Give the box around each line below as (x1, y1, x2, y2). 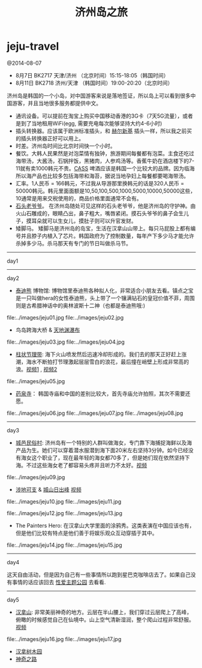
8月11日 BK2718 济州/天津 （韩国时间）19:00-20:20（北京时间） (15, 79, 173, 86)
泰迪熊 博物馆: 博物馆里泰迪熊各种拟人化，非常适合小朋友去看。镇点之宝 (15, 287, 194, 294)
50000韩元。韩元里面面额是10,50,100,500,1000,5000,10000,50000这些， (15, 187, 196, 194)
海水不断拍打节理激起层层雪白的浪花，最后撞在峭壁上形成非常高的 (26, 358, 189, 365)
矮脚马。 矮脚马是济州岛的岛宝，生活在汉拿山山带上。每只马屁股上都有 (15, 224, 191, 231)
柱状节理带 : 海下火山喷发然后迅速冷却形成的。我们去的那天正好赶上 (15, 350, 182, 357)
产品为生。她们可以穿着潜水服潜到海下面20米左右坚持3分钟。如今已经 (15, 446, 188, 453)
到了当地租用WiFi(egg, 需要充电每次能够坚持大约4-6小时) (20, 119, 162, 127)
